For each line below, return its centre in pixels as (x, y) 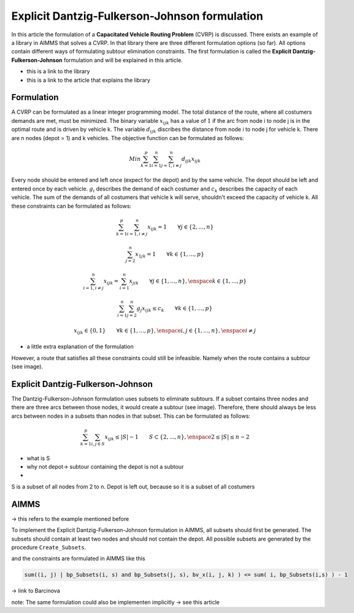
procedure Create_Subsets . (49, 547)
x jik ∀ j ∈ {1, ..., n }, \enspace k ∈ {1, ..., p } (188, 282)
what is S (38, 458)
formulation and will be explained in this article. (123, 60)
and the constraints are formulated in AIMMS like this (78, 558)
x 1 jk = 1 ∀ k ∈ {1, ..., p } (170, 255)
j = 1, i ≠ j (171, 166)
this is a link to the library (58, 71)
